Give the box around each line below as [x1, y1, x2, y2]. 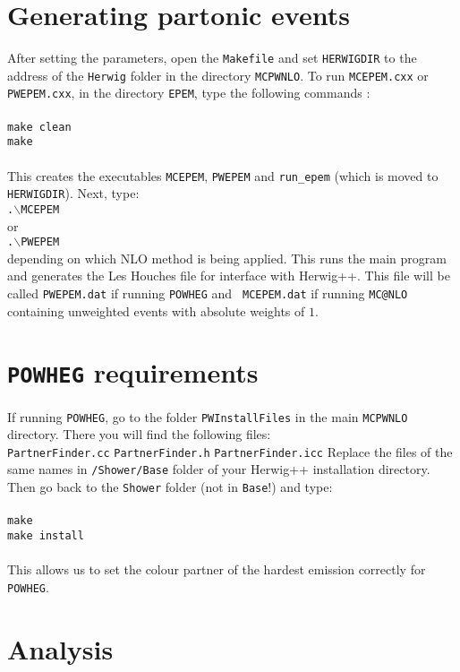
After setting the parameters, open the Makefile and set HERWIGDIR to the [7, 48, 417, 67]
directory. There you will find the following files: [7, 425, 271, 444]
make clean [7, 120, 72, 134]
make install [7, 529, 84, 542]
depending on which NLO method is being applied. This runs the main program [7, 248, 447, 267]
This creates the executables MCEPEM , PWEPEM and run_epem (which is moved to [7, 166, 439, 185]
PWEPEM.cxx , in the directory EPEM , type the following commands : [7, 83, 371, 102]
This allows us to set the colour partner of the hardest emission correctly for [7, 560, 426, 579]
